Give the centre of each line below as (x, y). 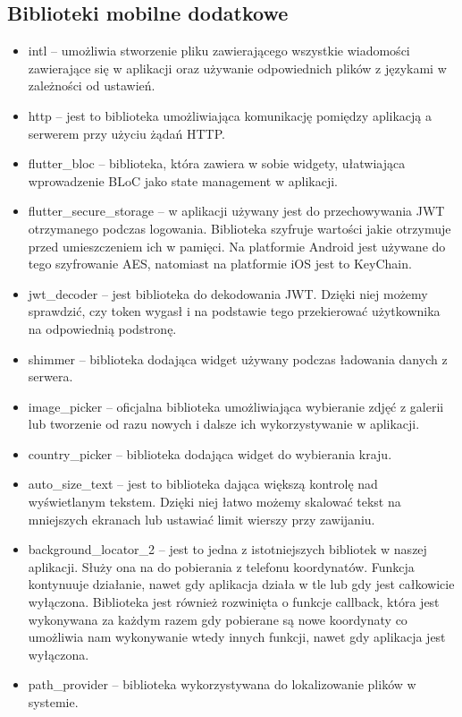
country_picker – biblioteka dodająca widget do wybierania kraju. (210, 453)
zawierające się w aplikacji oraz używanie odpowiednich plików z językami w (237, 68)
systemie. (53, 702)
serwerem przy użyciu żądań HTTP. (126, 133)
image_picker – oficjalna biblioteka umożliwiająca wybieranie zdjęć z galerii (236, 406)
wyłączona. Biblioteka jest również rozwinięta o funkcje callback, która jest (234, 602)
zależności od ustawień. (92, 85)
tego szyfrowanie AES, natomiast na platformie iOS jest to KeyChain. (220, 264)
